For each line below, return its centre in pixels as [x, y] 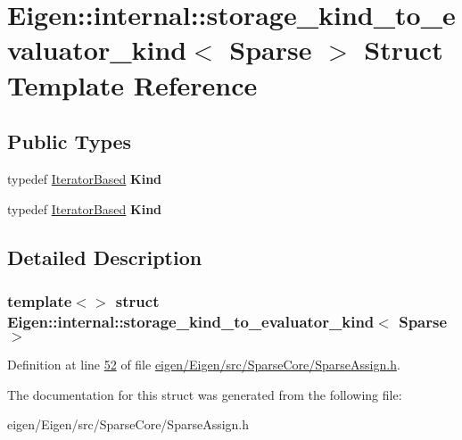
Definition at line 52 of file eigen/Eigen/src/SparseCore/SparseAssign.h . [204, 365]
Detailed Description [105, 257]
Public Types [70, 141]
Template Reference [132, 84]
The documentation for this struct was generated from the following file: [205, 394]
